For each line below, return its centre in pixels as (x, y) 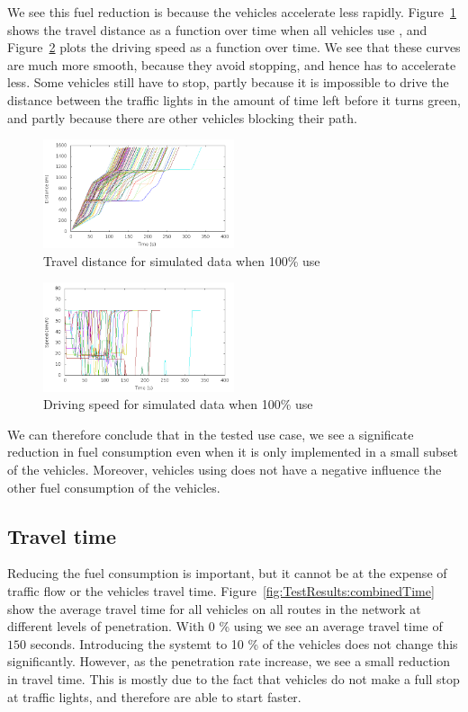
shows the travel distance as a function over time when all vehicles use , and (217, 29)
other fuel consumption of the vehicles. (114, 487)
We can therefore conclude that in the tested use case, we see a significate (211, 434)
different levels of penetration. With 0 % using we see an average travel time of (225, 626)
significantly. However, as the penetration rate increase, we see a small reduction (229, 661)
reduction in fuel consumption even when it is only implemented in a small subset (233, 452)
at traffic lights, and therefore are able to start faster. (154, 696)
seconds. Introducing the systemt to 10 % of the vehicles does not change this (244, 643)
